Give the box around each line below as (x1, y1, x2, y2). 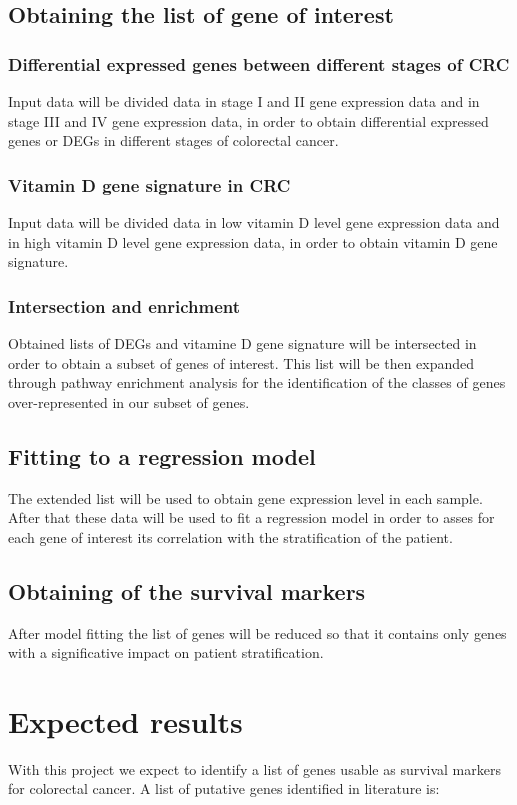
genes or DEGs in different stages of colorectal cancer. (8, 130, 339, 151)
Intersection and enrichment (8, 293, 241, 318)
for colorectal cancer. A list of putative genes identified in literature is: (8, 778, 440, 799)
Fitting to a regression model (8, 440, 316, 471)
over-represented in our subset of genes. (8, 391, 250, 412)
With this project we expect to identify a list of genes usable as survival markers (8, 758, 501, 779)
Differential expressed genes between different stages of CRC (8, 51, 510, 76)
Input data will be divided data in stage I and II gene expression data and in (8, 91, 480, 111)
